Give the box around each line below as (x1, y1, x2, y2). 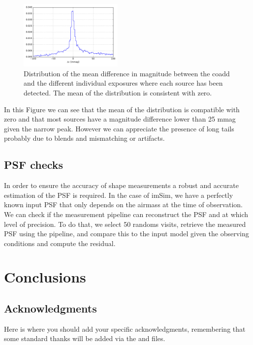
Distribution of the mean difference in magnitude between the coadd (24, 68, 230, 78)
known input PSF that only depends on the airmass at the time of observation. (4, 199, 243, 210)
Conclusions (4, 267, 86, 287)
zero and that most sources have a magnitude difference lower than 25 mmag (4, 114, 236, 124)
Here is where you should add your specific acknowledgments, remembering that (4, 323, 246, 334)
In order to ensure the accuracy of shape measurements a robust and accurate (4, 180, 239, 190)
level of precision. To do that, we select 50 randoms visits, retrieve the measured (4, 219, 246, 229)
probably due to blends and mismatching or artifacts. (4, 133, 165, 143)
